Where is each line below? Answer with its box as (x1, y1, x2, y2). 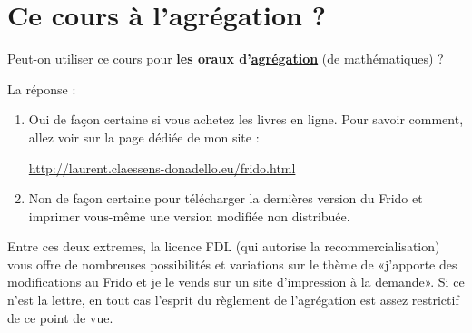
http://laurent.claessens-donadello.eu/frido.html (28, 158, 296, 177)
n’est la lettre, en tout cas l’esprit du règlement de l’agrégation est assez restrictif (7, 290, 459, 309)
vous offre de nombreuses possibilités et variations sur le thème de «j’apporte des (7, 254, 457, 273)
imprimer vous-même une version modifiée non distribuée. (28, 206, 350, 225)
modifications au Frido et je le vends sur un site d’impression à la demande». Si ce (7, 272, 465, 291)
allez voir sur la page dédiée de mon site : (28, 127, 260, 146)
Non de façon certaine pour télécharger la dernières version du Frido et (28, 189, 423, 208)
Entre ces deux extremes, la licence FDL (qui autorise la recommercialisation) (7, 237, 440, 256)
